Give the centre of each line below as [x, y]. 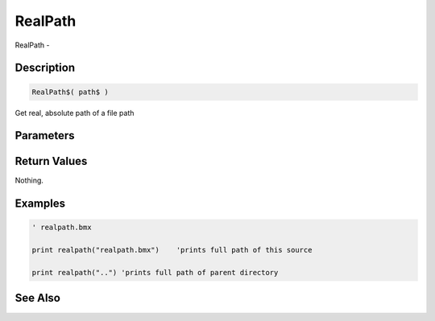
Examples [40, 204]
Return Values [51, 161]
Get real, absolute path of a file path [75, 113]
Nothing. [29, 180]
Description [45, 68]
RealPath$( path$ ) [70, 92]
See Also [37, 298]
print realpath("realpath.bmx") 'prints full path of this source [172, 250]
